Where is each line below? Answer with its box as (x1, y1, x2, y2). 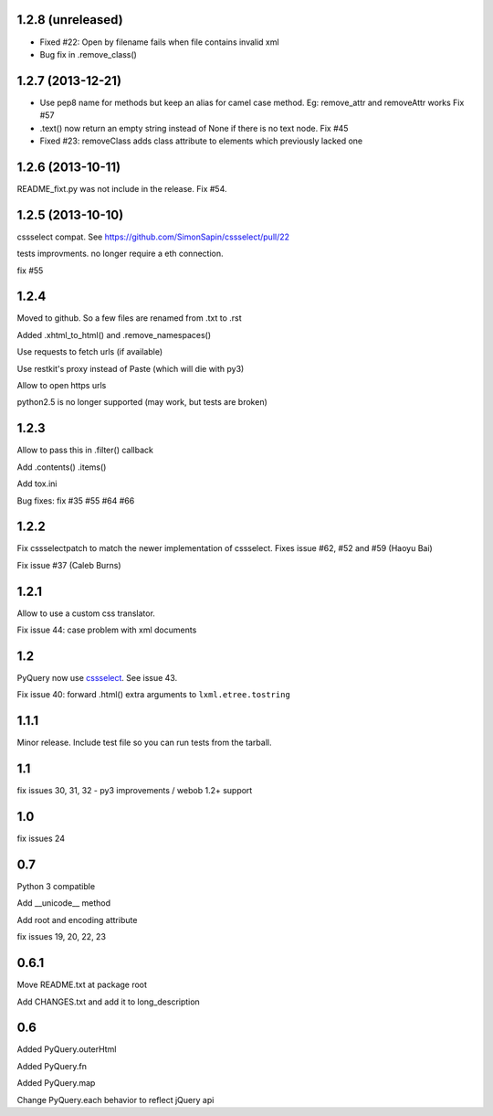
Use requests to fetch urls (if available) (16, 346, 163, 357)
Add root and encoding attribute (16, 914, 138, 925)
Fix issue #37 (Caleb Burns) (16, 559, 122, 570)
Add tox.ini (16, 478, 58, 489)
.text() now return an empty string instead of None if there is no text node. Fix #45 (39, 122, 349, 133)
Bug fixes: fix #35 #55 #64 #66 (16, 494, 135, 506)
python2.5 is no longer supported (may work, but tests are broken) (16, 397, 268, 408)
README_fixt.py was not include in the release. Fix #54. (16, 183, 227, 194)
